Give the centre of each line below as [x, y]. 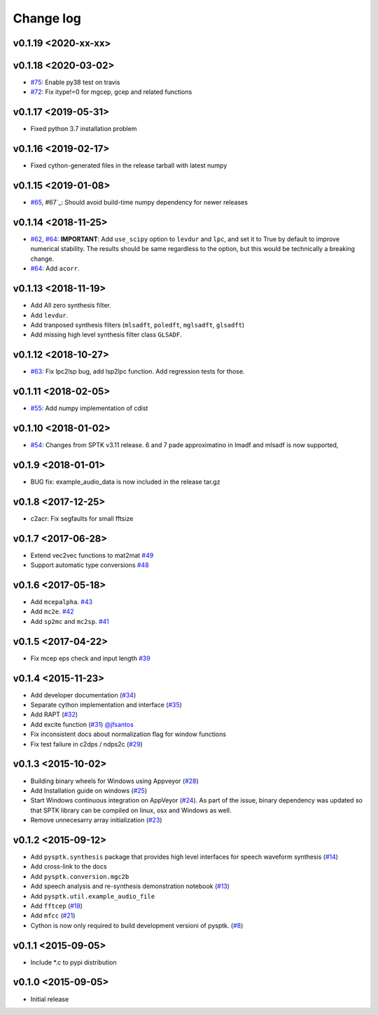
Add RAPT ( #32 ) [54, 714]
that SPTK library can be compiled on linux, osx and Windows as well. [131, 810]
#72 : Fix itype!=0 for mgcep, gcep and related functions [111, 92]
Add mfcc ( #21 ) [53, 915]
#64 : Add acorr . [55, 268]
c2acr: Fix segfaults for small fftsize [82, 518]
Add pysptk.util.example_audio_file [93, 896]
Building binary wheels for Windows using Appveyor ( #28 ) [114, 781]
